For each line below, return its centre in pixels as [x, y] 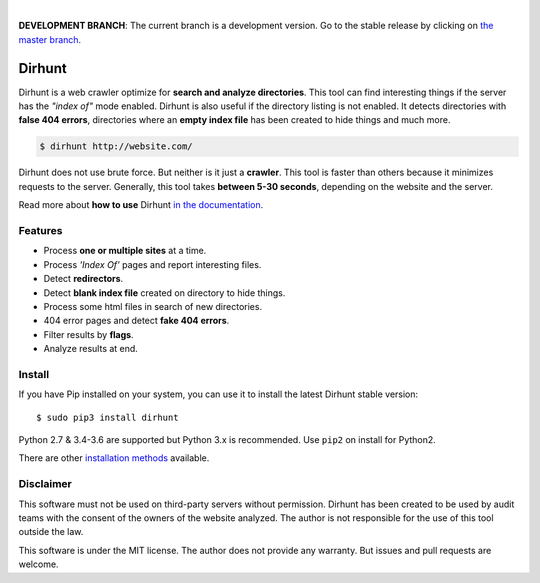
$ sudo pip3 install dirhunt [107, 417]
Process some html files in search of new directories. [153, 306]
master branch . [50, 39]
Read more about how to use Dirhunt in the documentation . [141, 205]
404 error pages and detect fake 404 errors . [136, 321]
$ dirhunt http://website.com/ [116, 146]
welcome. [38, 564]
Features [40, 230]
